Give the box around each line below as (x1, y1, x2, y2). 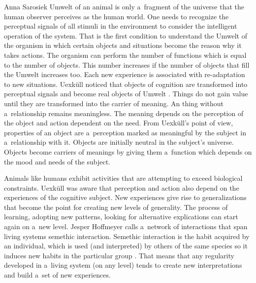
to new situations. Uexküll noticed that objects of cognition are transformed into (4, 79, 248, 89)
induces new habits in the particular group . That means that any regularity (4, 250, 234, 260)
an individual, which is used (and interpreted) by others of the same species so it (4, 241, 248, 251)
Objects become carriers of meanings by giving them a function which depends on (4, 146, 252, 157)
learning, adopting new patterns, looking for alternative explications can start (4, 211, 238, 222)
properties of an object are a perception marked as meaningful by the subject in (4, 127, 246, 137)
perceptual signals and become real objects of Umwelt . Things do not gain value (4, 88, 248, 99)
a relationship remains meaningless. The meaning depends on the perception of (4, 108, 244, 118)
